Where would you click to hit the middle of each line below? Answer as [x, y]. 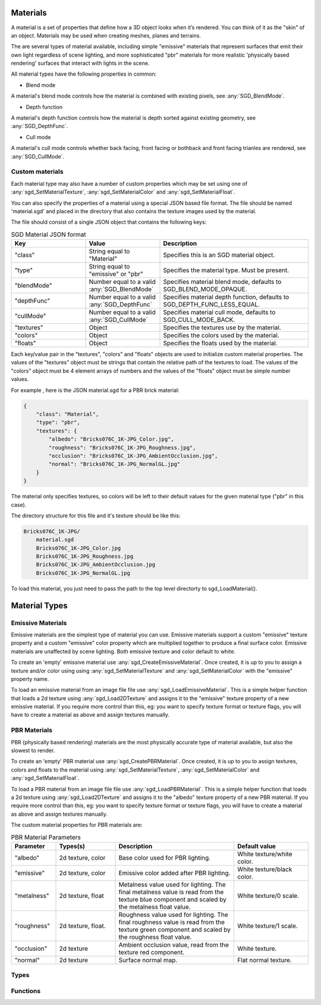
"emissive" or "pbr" [116, 274]
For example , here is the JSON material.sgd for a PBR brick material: [95, 390]
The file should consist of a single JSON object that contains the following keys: [109, 222]
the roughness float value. [155, 937]
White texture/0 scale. [268, 895]
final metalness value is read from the [171, 892]
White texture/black [265, 869]
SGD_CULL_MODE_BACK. [199, 320]
